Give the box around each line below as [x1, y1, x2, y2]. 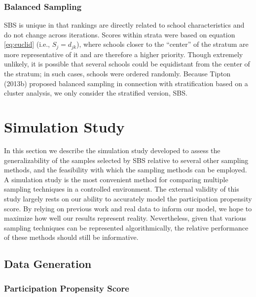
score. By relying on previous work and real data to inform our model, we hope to [4, 203, 252, 213]
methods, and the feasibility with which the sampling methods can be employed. [4, 165, 247, 175]
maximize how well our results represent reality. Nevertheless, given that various [4, 213, 247, 223]
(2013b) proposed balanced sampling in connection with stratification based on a [4, 78, 248, 88]
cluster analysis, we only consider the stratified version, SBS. [4, 88, 187, 98]
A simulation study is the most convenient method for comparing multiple [4, 174, 228, 184]
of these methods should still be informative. [4, 232, 139, 242]
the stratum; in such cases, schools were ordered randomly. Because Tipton [4, 68, 231, 79]
